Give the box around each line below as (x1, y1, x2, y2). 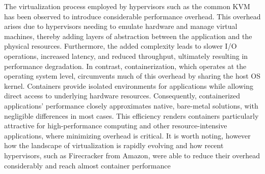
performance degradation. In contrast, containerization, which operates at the (4, 60, 247, 71)
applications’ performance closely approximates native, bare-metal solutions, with (4, 100, 258, 111)
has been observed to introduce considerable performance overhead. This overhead (4, 11, 261, 21)
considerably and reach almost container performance (4, 160, 171, 170)
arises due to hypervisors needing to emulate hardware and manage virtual (4, 21, 237, 31)
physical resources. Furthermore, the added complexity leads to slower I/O (4, 41, 237, 51)
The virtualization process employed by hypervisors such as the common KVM (4, 1, 250, 11)
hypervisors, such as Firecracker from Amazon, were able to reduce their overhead (4, 150, 260, 160)
